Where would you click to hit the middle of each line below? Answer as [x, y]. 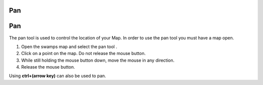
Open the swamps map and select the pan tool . [69, 47]
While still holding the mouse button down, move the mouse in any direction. [98, 60]
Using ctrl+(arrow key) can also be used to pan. [58, 76]
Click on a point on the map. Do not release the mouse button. [84, 53]
